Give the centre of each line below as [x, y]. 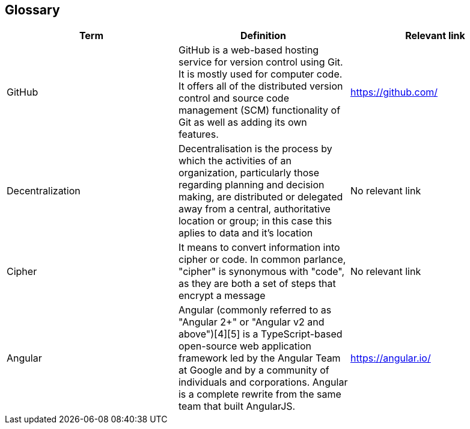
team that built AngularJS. [237, 406]
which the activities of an [235, 161]
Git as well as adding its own [243, 122]
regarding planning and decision [251, 185]
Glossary [32, 10]
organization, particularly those [249, 173]
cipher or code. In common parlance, [262, 260]
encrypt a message [222, 296]
